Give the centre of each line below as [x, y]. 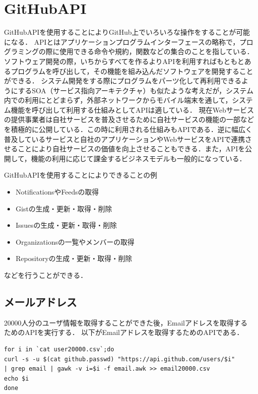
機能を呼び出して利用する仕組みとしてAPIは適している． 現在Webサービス [132, 109]
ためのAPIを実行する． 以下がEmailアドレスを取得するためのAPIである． [124, 332]
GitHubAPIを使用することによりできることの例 [81, 175]
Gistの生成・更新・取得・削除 [64, 208]
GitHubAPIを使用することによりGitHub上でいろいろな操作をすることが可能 [127, 32]
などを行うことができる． [46, 275]
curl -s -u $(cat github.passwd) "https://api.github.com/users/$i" [120, 359]
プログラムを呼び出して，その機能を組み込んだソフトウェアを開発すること [132, 71]
